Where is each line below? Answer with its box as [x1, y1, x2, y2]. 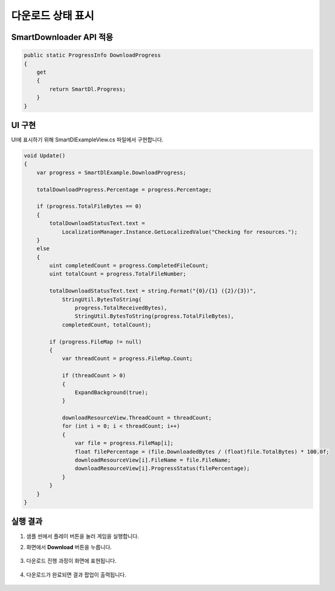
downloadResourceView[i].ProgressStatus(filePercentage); [74, 465, 250, 472]
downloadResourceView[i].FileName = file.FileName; [74, 457, 231, 463]
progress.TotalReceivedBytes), [74, 305, 167, 311]
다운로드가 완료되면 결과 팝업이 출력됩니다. [26, 571, 127, 578]
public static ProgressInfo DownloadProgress [24, 52, 161, 59]
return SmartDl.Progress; [49, 85, 126, 92]
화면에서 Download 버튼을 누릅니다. [26, 543, 112, 551]
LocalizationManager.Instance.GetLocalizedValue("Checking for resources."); [62, 228, 298, 235]
